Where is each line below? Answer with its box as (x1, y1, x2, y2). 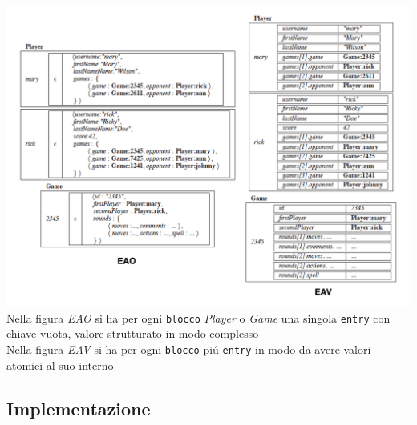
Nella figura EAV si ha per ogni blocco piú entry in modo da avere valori (6, 340, 371, 357)
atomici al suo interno (6, 356, 114, 373)
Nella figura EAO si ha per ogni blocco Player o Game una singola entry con (6, 309, 391, 326)
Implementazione (6, 395, 151, 420)
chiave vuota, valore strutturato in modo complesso (6, 325, 259, 342)
